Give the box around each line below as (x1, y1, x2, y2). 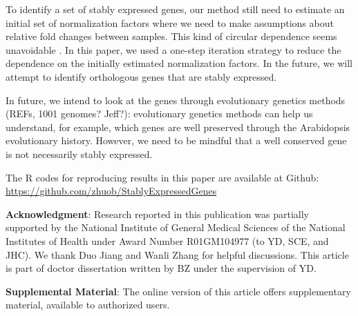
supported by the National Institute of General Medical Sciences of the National (6, 220, 346, 235)
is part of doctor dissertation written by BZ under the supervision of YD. (6, 261, 317, 275)
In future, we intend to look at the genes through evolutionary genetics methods (6, 92, 346, 107)
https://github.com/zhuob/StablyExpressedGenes (6, 184, 217, 198)
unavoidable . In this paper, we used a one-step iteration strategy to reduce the (6, 42, 341, 57)
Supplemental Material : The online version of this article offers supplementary (6, 284, 351, 298)
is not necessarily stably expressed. (6, 146, 153, 161)
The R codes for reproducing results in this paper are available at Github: (6, 170, 319, 184)
